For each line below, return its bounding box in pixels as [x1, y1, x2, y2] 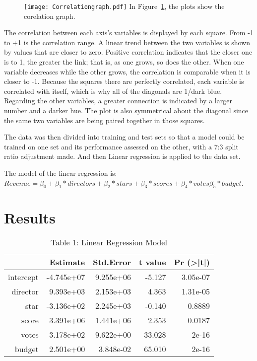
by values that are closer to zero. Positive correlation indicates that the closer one [4, 47, 253, 57]
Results [4, 207, 56, 227]
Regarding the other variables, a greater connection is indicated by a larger [4, 95, 232, 106]
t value [138, 256, 166, 268]
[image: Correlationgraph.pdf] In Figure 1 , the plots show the [24, 1, 225, 11]
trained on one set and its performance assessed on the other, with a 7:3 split [4, 141, 239, 151]
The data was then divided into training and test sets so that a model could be [4, 132, 245, 142]
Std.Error [93, 256, 131, 268]
